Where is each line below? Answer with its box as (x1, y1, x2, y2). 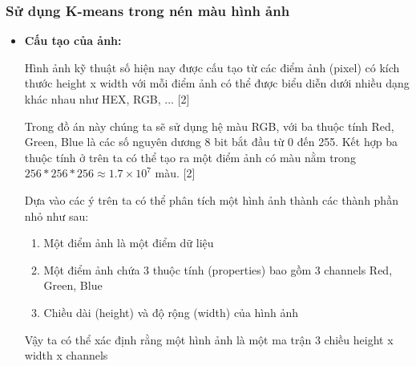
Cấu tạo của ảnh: (24, 32, 122, 49)
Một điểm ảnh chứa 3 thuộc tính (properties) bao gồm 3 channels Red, (43, 261, 393, 278)
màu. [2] (155, 165, 196, 181)
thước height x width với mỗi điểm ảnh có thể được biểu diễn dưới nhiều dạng (24, 75, 410, 91)
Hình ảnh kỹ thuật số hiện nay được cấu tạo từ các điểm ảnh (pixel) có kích (24, 59, 400, 75)
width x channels (24, 347, 108, 364)
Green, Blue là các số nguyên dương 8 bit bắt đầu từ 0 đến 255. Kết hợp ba (24, 133, 398, 150)
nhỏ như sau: (24, 207, 89, 224)
